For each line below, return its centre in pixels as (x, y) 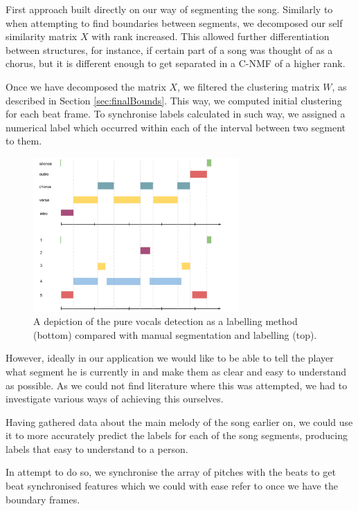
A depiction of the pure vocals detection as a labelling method (165, 321)
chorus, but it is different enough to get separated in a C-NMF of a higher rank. (176, 63)
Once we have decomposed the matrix (86, 86)
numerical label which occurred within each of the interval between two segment (176, 127)
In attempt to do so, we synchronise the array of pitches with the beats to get (171, 472)
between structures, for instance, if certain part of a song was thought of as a (169, 49)
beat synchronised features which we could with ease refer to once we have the (172, 486)
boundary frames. (43, 499)
